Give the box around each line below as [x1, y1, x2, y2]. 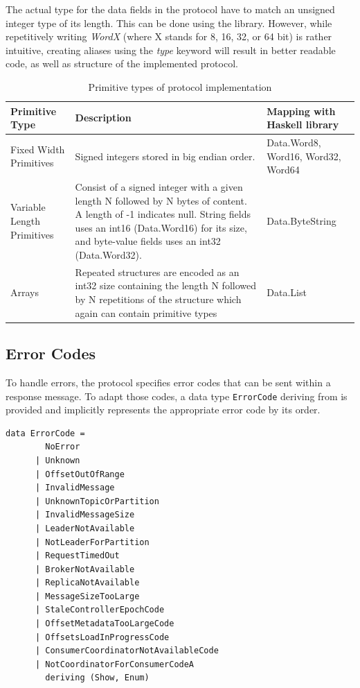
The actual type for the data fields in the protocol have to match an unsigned [6, 2, 335, 16]
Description [75, 110, 132, 125]
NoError [45, 442, 80, 452]
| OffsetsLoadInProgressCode [35, 632, 170, 642]
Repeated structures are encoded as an [75, 264, 240, 279]
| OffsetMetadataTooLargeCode [35, 619, 174, 629]
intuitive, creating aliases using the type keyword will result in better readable [6, 42, 336, 57]
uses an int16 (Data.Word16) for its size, [75, 220, 247, 234]
